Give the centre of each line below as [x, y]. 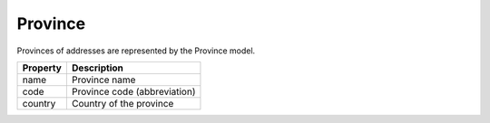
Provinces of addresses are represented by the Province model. [136, 51]
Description [98, 68]
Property [42, 68]
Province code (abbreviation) [133, 91]
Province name [103, 80]
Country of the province [122, 103]
